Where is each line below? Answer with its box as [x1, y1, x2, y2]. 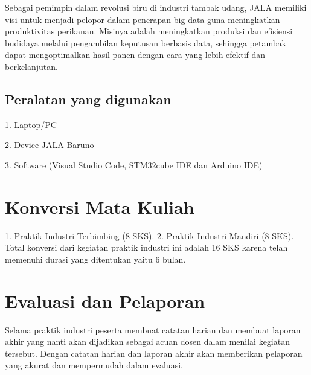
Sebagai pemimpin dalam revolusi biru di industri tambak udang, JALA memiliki [5, 1, 307, 13]
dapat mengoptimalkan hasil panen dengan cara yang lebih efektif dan [5, 48, 266, 61]
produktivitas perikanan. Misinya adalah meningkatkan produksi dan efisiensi [5, 25, 293, 37]
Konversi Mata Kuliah [5, 194, 194, 219]
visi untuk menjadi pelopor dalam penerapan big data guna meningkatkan [5, 13, 280, 25]
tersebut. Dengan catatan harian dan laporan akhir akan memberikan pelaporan [5, 347, 303, 359]
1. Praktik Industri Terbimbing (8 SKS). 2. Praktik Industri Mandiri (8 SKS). [5, 229, 294, 242]
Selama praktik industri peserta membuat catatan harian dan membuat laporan [5, 323, 301, 336]
